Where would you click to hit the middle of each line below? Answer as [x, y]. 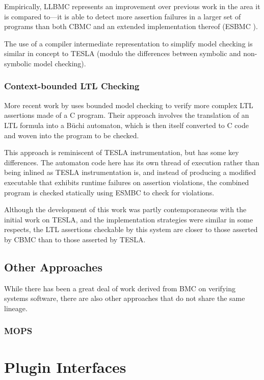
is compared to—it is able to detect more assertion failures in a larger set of [123, 16]
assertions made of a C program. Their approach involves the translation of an [127, 115]
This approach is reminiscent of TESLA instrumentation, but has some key [122, 152]
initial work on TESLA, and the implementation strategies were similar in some [129, 219]
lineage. [16, 308]
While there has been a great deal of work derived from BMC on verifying [120, 288]
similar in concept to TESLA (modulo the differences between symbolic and [123, 53]
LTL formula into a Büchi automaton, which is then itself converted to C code [126, 125]
